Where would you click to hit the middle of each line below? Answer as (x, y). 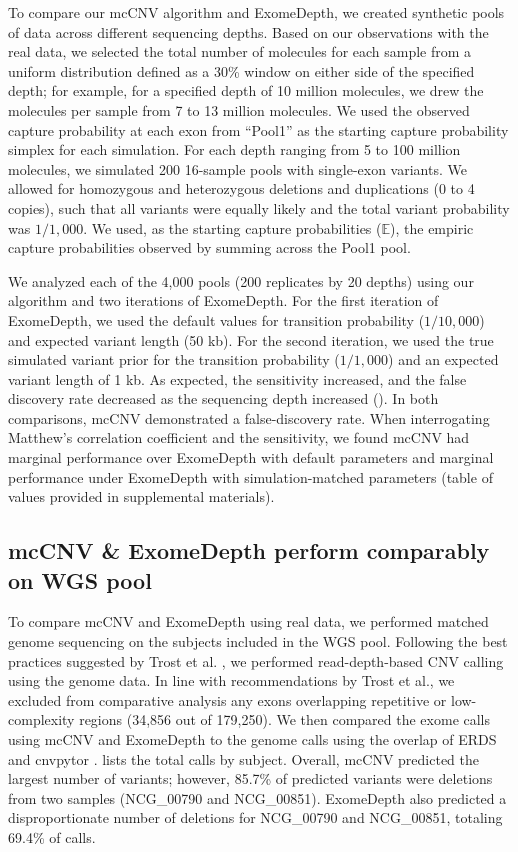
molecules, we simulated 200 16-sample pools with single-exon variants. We (237, 168)
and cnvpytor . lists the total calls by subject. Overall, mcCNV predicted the (243, 758)
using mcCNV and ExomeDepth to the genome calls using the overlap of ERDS (252, 739)
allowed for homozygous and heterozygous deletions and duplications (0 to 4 (241, 188)
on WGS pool (80, 579)
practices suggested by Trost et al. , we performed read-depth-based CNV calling (256, 660)
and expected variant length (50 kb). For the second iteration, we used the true (251, 339)
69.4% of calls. (52, 836)
